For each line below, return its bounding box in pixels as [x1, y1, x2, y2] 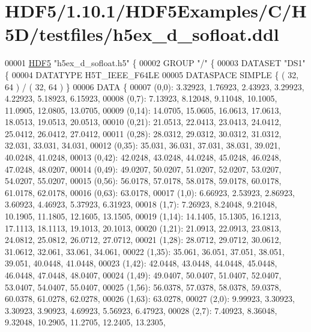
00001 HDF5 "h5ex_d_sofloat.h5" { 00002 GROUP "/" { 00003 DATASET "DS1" [5, 57, 306, 69]
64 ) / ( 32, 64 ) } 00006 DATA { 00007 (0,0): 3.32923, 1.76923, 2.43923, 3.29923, [5, 80, 304, 93]
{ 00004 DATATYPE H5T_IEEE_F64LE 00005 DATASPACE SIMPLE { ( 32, [5, 68, 299, 81]
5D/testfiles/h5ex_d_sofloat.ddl [5, 22, 279, 46]
